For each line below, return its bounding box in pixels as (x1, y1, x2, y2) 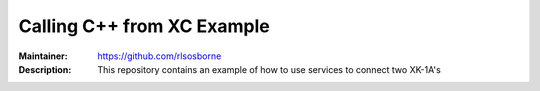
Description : (18, 63, 72, 75)
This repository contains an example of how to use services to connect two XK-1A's (97, 63, 442, 75)
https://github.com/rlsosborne (97, 50, 222, 62)
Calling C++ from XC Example (18, 15, 270, 37)
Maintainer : (18, 50, 69, 62)
